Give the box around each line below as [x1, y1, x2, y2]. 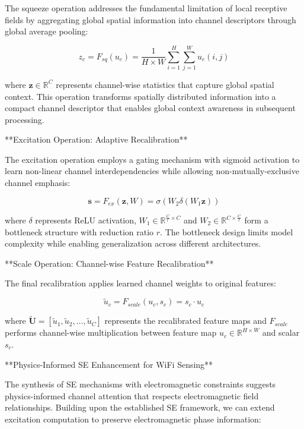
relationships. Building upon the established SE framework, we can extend [5, 401, 275, 414]
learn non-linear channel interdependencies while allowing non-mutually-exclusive [5, 165, 299, 177]
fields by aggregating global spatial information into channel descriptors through [5, 13, 296, 26]
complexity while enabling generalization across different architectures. [5, 237, 261, 250]
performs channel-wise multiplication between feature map [5, 326, 217, 339]
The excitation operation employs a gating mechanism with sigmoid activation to [5, 153, 300, 165]
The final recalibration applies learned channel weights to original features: [5, 277, 276, 289]
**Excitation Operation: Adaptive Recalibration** [5, 133, 188, 146]
